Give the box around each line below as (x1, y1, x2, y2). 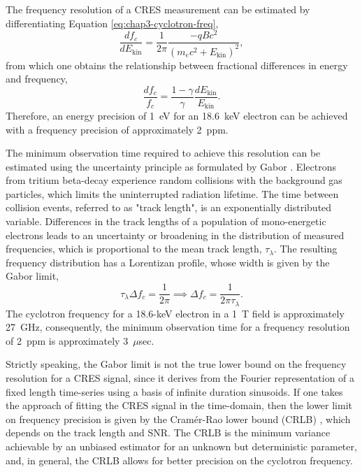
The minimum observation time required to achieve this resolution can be (6, 145, 321, 160)
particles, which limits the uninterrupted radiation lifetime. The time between (6, 186, 339, 201)
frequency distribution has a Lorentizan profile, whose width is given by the (6, 255, 330, 269)
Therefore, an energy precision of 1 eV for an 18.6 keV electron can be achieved (6, 108, 348, 122)
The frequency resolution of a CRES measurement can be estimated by (6, 2, 310, 16)
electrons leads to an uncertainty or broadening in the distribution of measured (6, 227, 345, 242)
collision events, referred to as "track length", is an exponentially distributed (6, 200, 332, 215)
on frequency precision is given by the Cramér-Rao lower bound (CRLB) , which (6, 411, 351, 426)
